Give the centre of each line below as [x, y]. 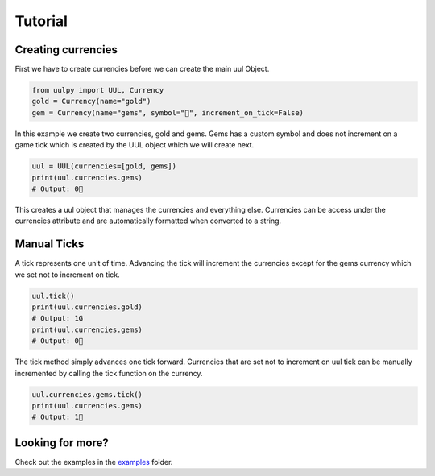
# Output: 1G [58, 319]
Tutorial [41, 21]
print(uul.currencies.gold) [87, 307]
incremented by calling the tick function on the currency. [109, 373]
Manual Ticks [50, 244]
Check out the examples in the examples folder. [94, 462]
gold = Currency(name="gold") [91, 101]
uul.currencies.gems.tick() [87, 394]
